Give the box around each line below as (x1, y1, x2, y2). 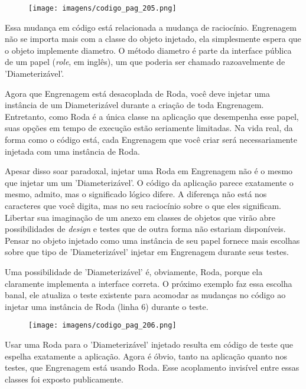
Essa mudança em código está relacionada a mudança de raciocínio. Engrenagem (5, 21, 297, 33)
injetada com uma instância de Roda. (5, 145, 140, 157)
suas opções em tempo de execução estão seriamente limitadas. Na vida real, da (5, 122, 293, 134)
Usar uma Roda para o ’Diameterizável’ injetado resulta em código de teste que (5, 338, 294, 350)
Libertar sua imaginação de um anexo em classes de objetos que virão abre (5, 211, 276, 223)
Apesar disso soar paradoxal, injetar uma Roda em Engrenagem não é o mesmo (5, 165, 293, 177)
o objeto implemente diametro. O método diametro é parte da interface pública (5, 44, 292, 56)
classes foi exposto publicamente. (5, 372, 123, 385)
